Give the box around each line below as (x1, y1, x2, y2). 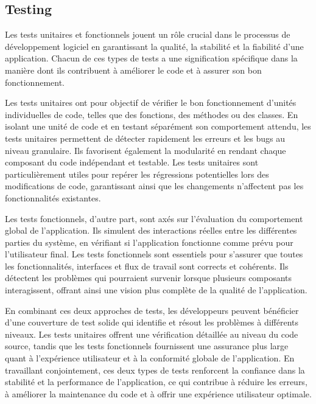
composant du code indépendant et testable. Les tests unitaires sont (5, 156, 259, 169)
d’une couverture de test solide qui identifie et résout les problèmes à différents (5, 316, 299, 329)
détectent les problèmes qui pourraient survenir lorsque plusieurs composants (5, 271, 292, 284)
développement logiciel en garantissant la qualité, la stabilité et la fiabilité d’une (5, 40, 304, 52)
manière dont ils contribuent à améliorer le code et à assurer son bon (5, 63, 262, 76)
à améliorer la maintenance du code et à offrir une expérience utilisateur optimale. (5, 387, 312, 400)
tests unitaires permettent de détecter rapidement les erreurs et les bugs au (5, 131, 286, 144)
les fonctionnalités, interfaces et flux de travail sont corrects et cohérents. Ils (5, 259, 289, 272)
